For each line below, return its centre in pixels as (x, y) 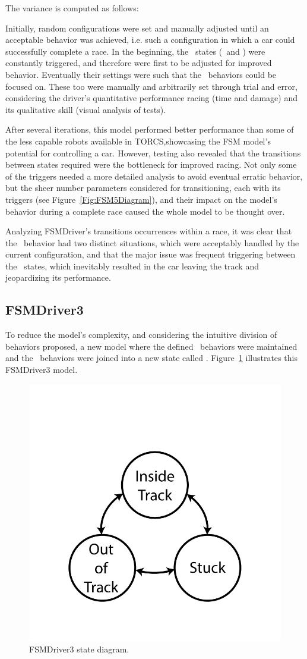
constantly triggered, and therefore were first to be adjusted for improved (139, 63)
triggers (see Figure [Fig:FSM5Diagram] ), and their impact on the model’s (141, 199)
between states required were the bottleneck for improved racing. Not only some (151, 164)
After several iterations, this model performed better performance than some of (150, 129)
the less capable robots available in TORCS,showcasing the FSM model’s (138, 141)
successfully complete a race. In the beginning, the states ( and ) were (135, 51)
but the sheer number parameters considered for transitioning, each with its (143, 188)
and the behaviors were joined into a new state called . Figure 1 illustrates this (151, 358)
